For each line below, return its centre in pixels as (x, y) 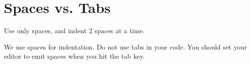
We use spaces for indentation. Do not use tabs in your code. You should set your (125, 46)
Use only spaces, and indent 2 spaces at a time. (74, 31)
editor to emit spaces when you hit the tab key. (74, 56)
